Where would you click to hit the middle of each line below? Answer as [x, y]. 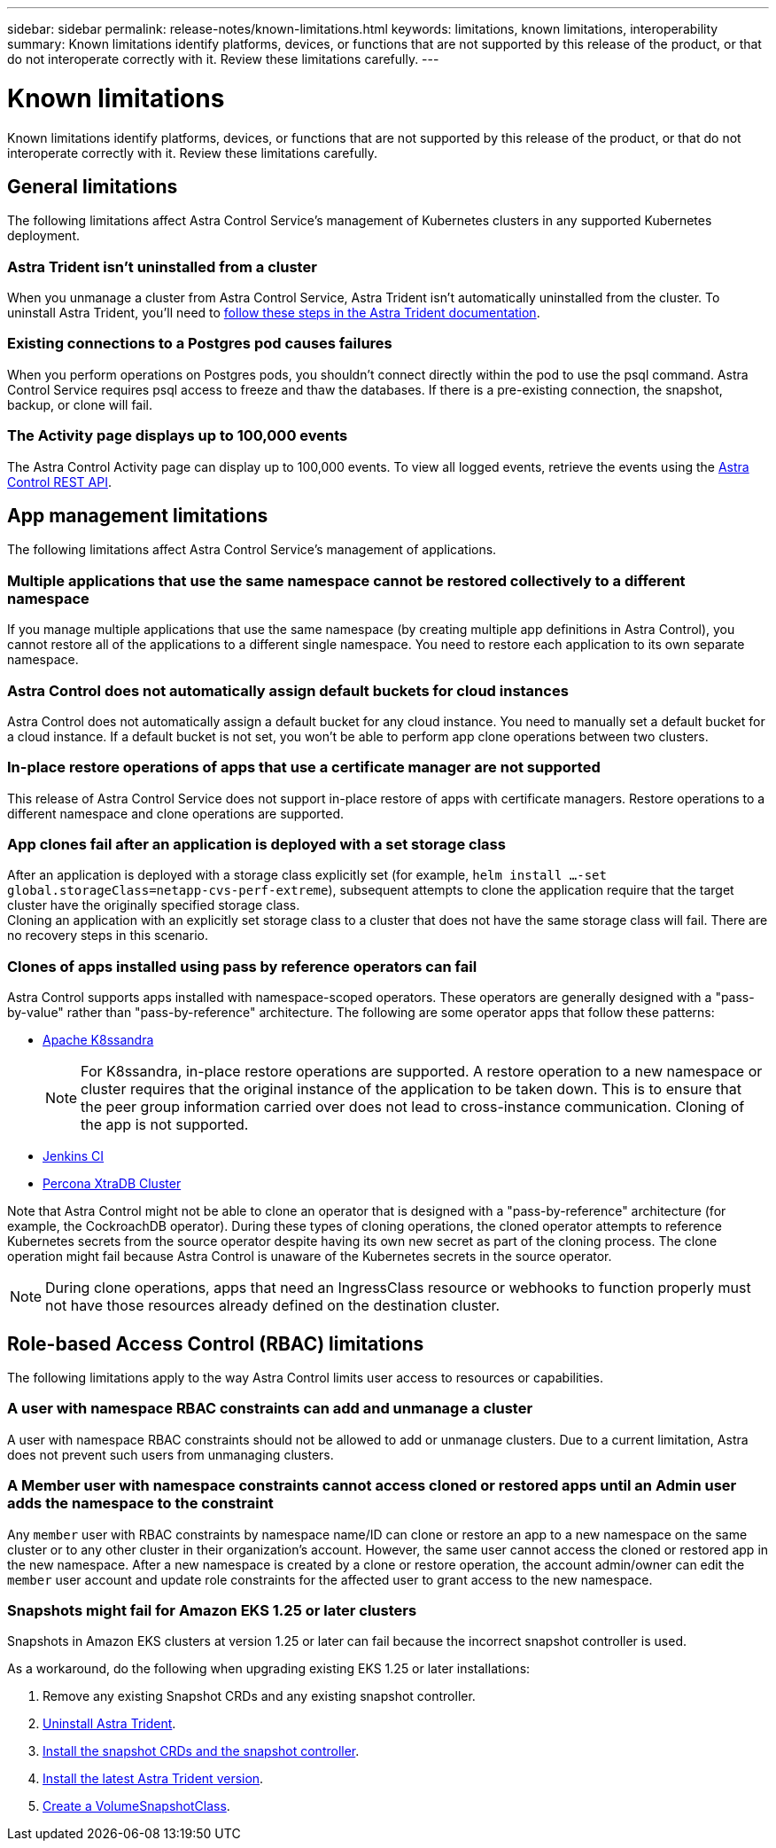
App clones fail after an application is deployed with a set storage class [256, 845]
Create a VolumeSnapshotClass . [136, 1806]
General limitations [93, 186]
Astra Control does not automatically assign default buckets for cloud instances [288, 690]
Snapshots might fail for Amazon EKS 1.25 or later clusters [212, 1610]
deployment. [43, 236]
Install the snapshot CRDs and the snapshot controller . [201, 1751]
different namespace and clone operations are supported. [176, 813]
